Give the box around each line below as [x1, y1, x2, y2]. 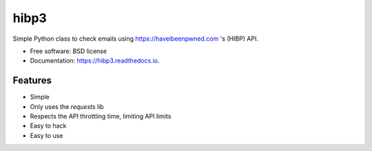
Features [12, 74, 52, 86]
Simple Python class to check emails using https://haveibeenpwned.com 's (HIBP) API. [12, 34, 258, 43]
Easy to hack [30, 121, 67, 130]
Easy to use [30, 131, 63, 139]
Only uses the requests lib [30, 102, 104, 110]
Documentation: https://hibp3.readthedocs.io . [30, 57, 160, 65]
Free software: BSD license [30, 47, 107, 55]
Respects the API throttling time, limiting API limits [30, 112, 172, 121]
